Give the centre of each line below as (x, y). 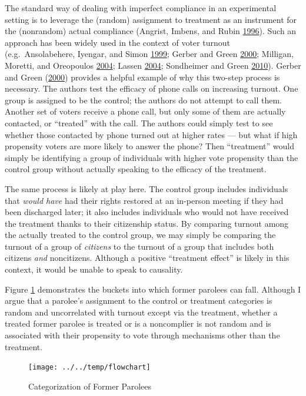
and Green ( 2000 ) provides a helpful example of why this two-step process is (142, 77)
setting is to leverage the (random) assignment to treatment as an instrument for (151, 19)
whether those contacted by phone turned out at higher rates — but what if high (151, 134)
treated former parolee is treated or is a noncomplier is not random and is (138, 323)
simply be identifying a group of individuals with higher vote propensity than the (152, 157)
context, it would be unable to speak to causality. (94, 269)
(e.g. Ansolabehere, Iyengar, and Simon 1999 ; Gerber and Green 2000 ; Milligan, (149, 54)
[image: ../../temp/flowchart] (89, 368)
